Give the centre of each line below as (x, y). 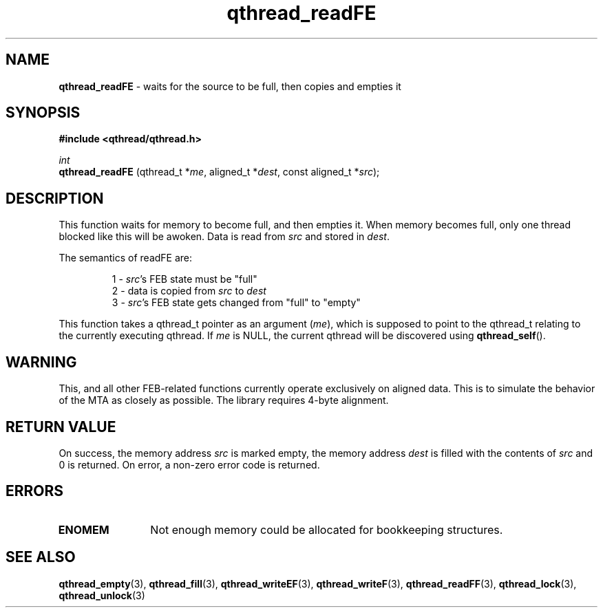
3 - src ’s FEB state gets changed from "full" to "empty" (236, 303)
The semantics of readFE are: (126, 258)
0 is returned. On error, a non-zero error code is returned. (189, 464)
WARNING (41, 362)
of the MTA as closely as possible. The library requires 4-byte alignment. (224, 400)
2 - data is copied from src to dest (189, 291)
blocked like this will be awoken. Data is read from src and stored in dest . (224, 237)
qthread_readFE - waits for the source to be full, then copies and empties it (230, 86)
